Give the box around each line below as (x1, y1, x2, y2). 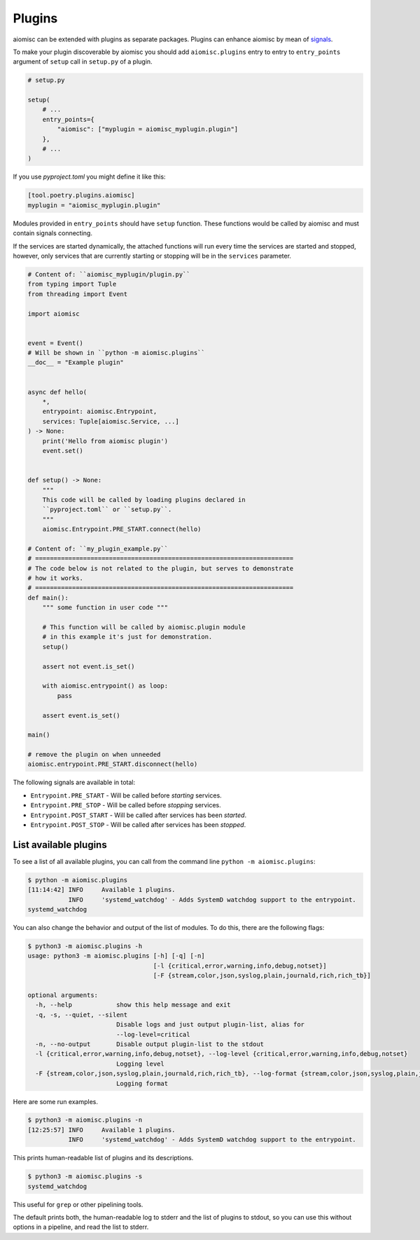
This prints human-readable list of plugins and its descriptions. (13, 1154, 194, 1162)
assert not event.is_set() (42, 662, 136, 670)
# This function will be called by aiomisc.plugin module (42, 623, 246, 631)
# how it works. (27, 574, 84, 583)
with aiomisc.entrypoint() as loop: (42, 682, 168, 690)
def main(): (27, 594, 69, 601)
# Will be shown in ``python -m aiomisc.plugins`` (27, 349, 206, 357)
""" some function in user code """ (42, 604, 168, 612)
